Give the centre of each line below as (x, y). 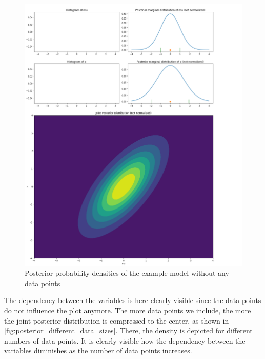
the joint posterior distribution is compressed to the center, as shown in (117, 320)
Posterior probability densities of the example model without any (127, 273)
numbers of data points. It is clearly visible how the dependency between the (125, 340)
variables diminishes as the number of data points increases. (98, 351)
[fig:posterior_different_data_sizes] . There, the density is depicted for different (128, 330)
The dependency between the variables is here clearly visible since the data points (133, 300)
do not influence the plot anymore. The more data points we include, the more (128, 310)
